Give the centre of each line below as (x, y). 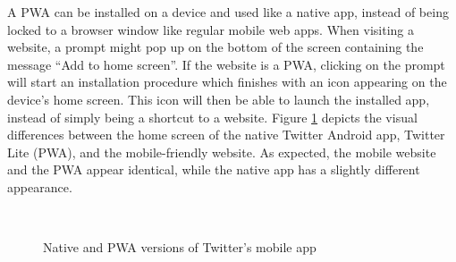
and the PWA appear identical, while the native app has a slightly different (214, 169)
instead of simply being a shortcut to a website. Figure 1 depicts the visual (212, 117)
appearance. (40, 186)
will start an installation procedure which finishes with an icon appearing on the (227, 82)
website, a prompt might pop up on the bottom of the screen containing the (215, 47)
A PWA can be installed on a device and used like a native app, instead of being (228, 12)
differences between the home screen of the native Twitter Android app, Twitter (226, 135)
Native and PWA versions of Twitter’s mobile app (180, 247)
